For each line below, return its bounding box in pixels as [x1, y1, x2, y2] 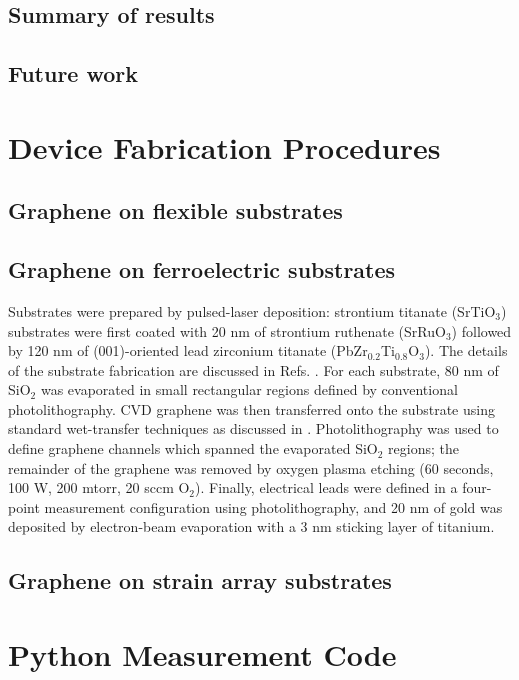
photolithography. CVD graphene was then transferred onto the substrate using [8, 398, 495, 419]
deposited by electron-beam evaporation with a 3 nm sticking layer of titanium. [8, 516, 495, 537]
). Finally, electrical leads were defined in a [195, 477, 458, 498]
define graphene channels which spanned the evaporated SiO [8, 438, 378, 459]
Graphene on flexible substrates [8, 195, 343, 226]
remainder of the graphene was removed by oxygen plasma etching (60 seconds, [8, 457, 494, 478]
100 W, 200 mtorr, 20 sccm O [8, 477, 190, 498]
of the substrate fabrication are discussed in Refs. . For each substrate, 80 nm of [8, 359, 499, 380]
